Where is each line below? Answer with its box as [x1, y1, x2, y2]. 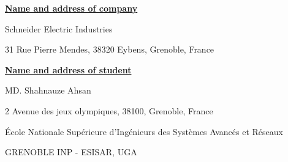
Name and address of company [5, 2, 138, 14]
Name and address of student [5, 63, 132, 76]
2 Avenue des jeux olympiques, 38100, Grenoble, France [5, 104, 213, 117]
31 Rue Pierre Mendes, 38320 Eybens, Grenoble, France [5, 43, 214, 56]
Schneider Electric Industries [5, 22, 113, 35]
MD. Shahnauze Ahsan [5, 84, 91, 97]
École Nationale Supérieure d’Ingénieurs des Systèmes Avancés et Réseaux [5, 125, 283, 138]
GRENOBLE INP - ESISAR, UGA [5, 145, 137, 158]
